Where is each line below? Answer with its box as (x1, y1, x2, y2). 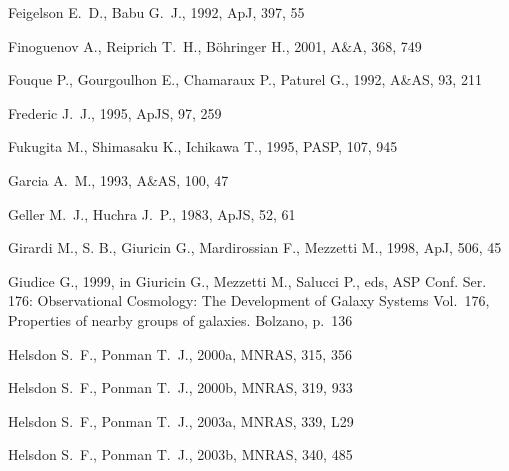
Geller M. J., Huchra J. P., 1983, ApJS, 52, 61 (8, 203, 296, 224)
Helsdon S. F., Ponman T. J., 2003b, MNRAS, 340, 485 (8, 444, 353, 465)
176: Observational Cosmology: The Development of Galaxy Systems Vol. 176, (8, 290, 490, 311)
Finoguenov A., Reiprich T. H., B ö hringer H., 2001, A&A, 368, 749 (8, 35, 422, 56)
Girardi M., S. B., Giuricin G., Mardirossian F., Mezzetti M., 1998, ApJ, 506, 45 (8, 237, 502, 258)
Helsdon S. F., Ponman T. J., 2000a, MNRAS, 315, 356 (8, 343, 352, 364)
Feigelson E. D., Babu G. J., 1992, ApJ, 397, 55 (8, 2, 305, 22)
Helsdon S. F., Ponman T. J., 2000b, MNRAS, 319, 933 (8, 377, 353, 398)
